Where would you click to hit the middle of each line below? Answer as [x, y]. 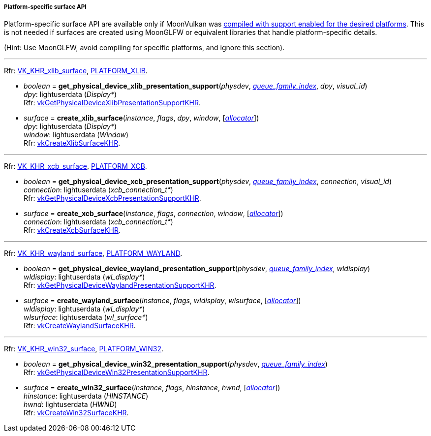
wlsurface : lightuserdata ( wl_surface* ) [86, 317]
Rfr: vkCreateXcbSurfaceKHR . [72, 230]
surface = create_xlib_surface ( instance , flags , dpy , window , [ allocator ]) [141, 118]
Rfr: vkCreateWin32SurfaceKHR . [76, 413]
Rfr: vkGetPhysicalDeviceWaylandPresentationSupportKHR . [120, 285]
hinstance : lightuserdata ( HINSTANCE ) [86, 396]
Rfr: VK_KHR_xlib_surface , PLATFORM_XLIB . [76, 71]
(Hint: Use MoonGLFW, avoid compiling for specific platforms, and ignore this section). [144, 48]
